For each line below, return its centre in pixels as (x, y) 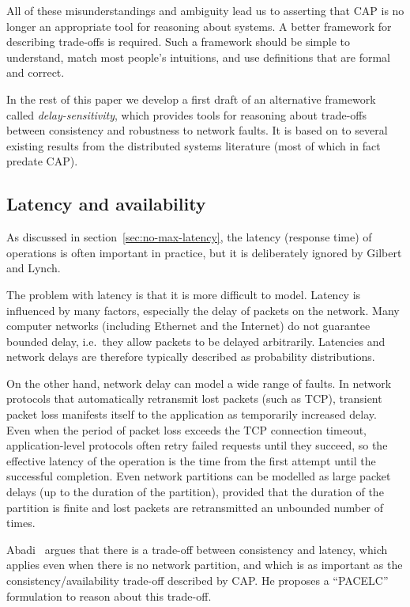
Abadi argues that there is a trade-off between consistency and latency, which (197, 549)
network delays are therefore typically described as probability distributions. (191, 357)
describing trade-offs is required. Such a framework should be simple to (179, 42)
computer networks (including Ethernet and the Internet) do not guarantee (188, 326)
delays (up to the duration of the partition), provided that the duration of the (195, 492)
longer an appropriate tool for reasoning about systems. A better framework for (199, 26)
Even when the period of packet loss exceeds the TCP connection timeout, (187, 429)
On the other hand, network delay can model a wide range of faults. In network (199, 383)
